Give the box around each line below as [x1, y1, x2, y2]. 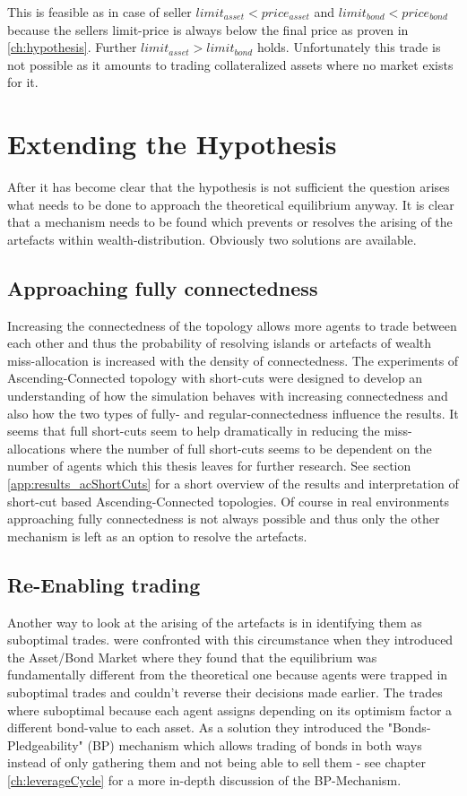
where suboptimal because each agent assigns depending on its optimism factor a [7, 700, 453, 719]
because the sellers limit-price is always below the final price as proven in [7, 20, 409, 39]
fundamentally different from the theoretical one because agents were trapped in [7, 665, 448, 684]
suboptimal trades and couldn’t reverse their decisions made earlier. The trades [7, 682, 443, 701]
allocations [7, 438, 66, 457]
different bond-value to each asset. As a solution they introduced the [7, 718, 384, 737]
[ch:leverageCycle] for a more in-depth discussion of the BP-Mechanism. [7, 770, 402, 789]
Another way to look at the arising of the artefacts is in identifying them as [7, 612, 422, 631]
